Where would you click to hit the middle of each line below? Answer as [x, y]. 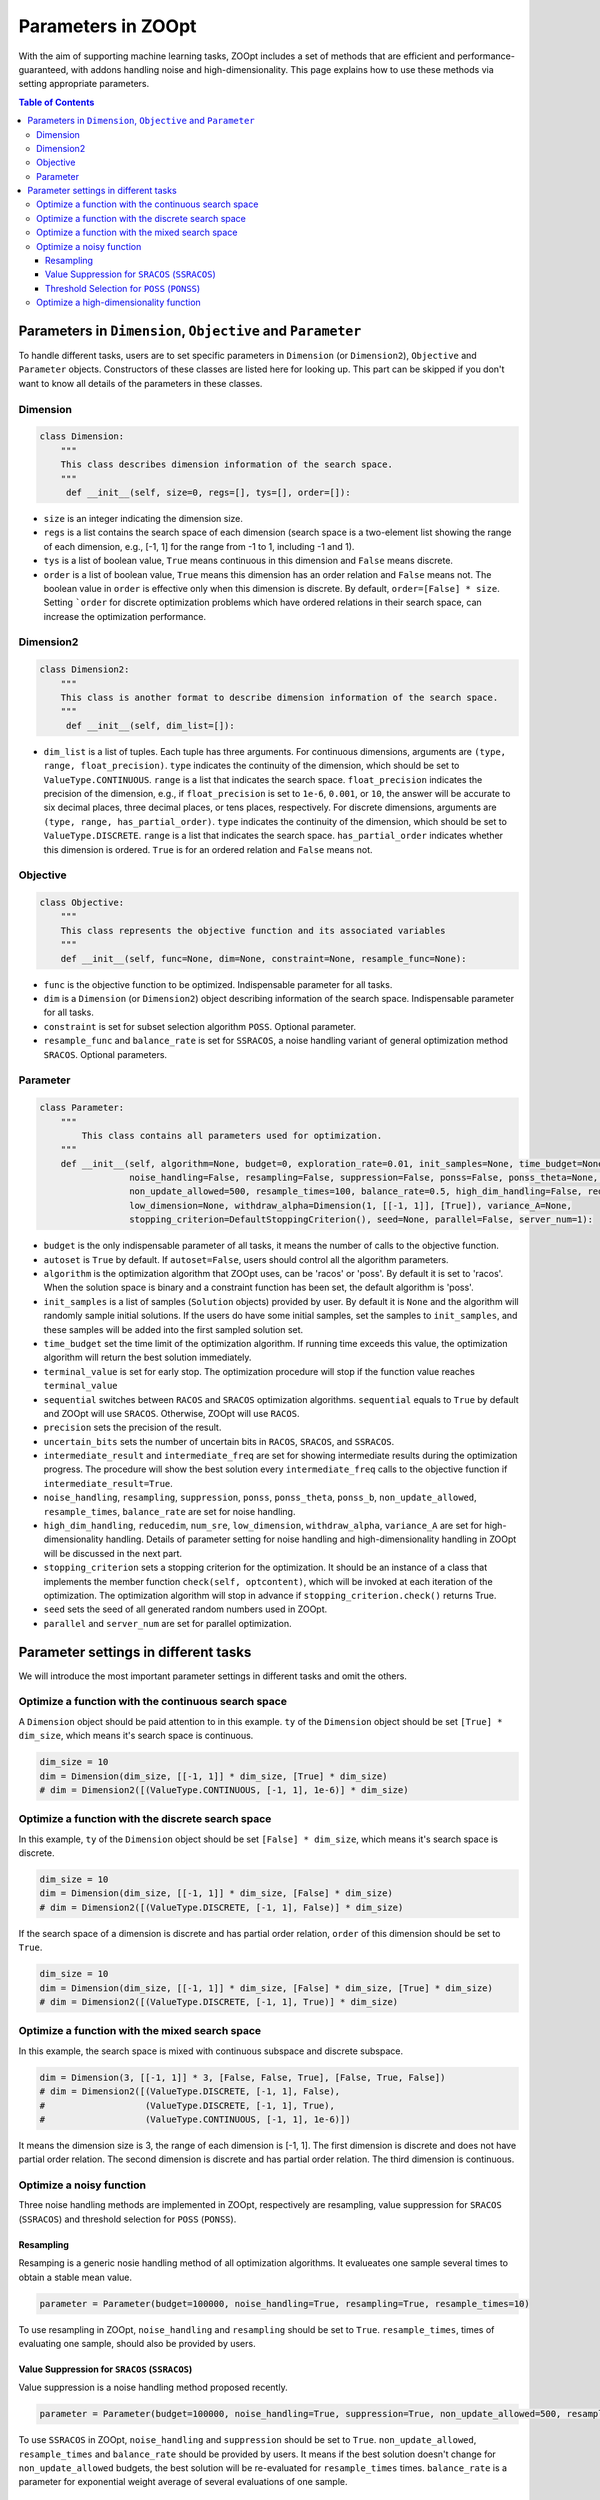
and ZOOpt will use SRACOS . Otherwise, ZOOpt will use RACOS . [171, 1413]
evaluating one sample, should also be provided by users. [137, 2343]
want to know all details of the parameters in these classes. [140, 383]
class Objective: [82, 903]
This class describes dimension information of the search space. [227, 464]
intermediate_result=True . [108, 1483]
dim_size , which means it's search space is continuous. [136, 1736]
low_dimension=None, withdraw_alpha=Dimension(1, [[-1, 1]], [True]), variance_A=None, [350, 1205]
